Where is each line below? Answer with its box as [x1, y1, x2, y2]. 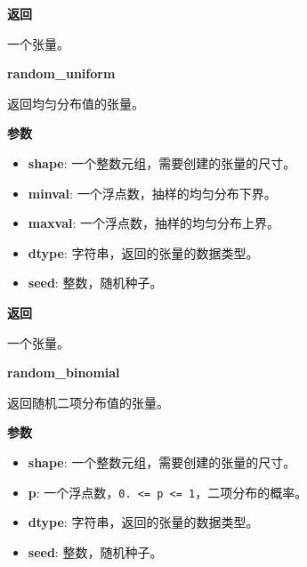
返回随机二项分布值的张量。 [7, 393, 169, 411]
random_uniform [7, 64, 116, 83]
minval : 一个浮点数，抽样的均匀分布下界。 [28, 183, 277, 202]
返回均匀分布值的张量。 [7, 93, 144, 112]
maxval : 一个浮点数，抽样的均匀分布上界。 [28, 214, 279, 232]
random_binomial [7, 363, 120, 382]
